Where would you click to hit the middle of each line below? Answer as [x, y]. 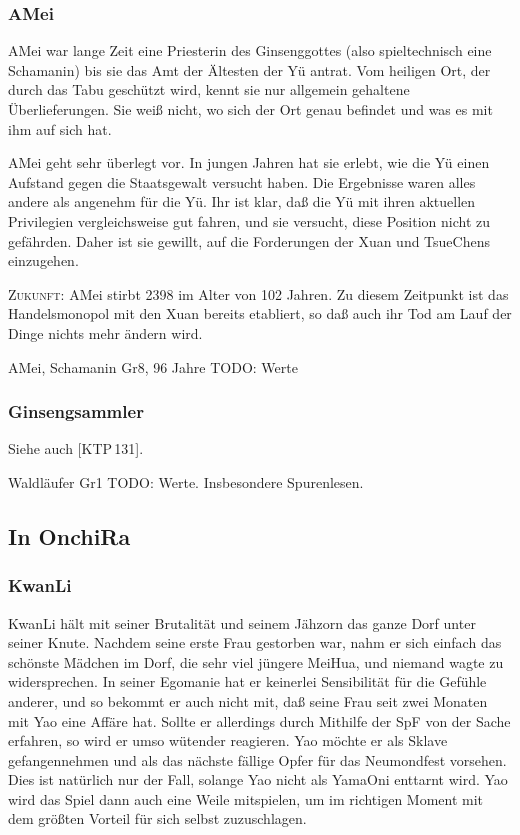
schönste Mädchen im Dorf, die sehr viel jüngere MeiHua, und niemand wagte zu [256, 661]
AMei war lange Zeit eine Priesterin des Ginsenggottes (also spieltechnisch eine [250, 50]
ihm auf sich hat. [60, 128]
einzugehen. [43, 260]
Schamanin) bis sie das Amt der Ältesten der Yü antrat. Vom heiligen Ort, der [249, 69]
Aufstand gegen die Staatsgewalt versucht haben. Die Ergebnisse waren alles [242, 181]
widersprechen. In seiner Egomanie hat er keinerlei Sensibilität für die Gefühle [247, 681]
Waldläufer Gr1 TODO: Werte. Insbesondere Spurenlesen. [186, 481]
